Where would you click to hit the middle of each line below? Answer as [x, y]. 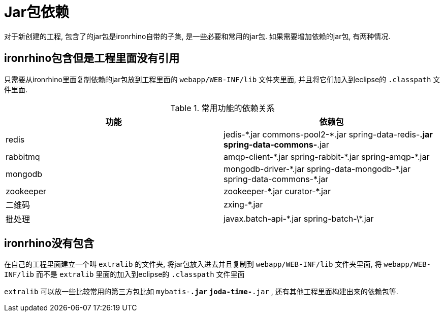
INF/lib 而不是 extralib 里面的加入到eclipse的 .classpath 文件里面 [124, 274]
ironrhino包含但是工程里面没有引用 [92, 58]
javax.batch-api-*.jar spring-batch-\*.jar [299, 218]
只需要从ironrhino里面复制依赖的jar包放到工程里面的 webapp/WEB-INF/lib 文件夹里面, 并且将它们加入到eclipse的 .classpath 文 [222, 79]
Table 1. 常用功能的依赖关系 [223, 108]
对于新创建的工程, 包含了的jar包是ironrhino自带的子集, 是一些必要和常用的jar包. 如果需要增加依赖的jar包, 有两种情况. [197, 36]
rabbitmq [23, 156]
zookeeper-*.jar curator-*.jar [277, 191]
